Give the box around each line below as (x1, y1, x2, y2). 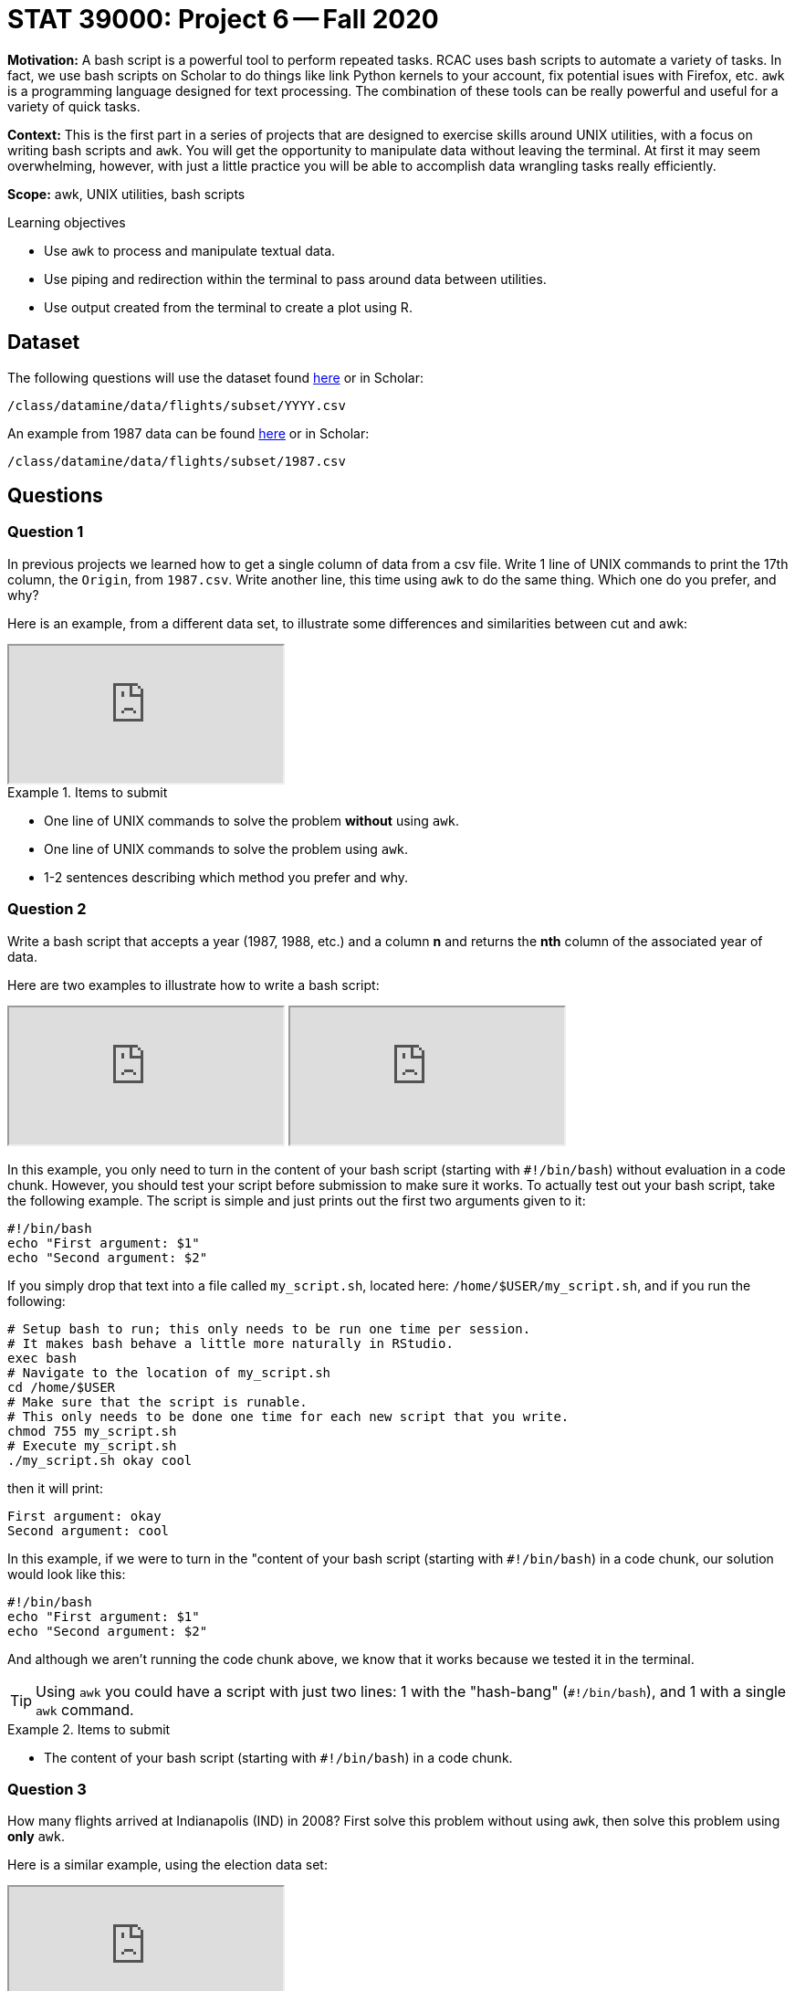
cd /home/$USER (7, 1379, 116, 1395)
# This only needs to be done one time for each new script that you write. (7, 1408, 570, 1424)
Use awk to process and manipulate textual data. (44, 242, 336, 258)
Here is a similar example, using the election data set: (7, 1857, 328, 1873)
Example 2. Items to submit (7, 1721, 171, 1737)
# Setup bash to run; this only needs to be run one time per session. (7, 1321, 531, 1336)
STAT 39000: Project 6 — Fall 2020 (7, 4, 439, 35)
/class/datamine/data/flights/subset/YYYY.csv (7, 397, 346, 413)
